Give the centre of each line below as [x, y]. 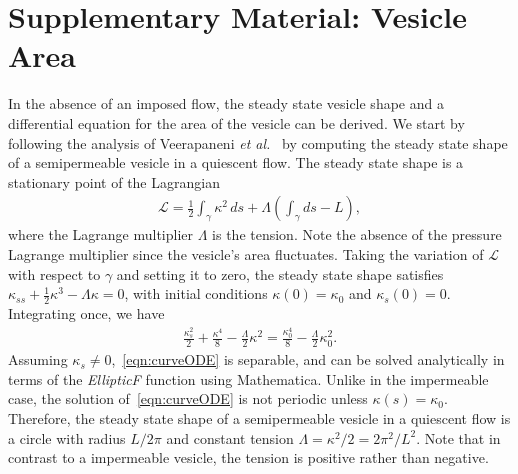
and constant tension [230, 437]
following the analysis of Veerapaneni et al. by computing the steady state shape [258, 142]
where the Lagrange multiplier [101, 234]
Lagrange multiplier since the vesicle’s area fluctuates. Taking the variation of [246, 253]
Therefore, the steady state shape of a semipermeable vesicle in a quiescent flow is [259, 418]
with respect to [54, 273]
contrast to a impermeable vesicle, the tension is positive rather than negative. [248, 457]
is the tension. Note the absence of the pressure [357, 234]
